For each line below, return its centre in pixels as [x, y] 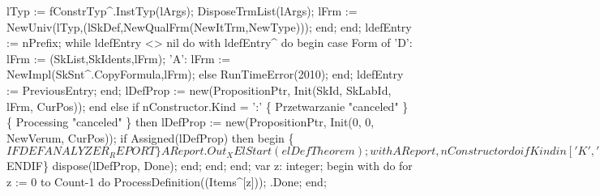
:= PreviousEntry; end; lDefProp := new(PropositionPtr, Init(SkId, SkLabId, [199, 89]
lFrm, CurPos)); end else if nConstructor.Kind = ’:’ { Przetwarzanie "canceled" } [208, 106]
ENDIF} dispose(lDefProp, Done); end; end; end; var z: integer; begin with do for [210, 166]
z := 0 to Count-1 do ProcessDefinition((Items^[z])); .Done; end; [167, 181]
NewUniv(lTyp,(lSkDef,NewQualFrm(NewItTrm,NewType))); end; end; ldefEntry [209, 26]
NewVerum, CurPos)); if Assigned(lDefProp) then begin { [150, 137]
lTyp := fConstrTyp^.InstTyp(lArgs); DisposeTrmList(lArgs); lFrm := [182, 11]
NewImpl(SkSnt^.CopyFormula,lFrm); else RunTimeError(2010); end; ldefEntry [205, 74]
